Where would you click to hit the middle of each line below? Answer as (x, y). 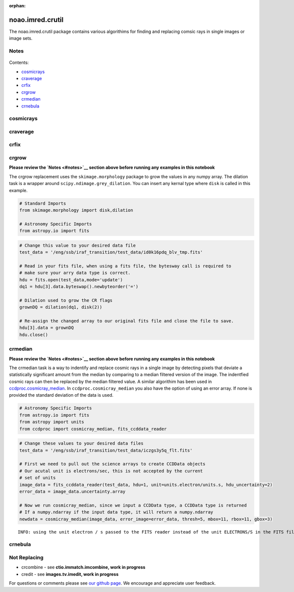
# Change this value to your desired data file (77, 245)
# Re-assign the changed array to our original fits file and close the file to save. (127, 321)
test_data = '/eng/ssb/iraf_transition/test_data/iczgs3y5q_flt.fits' (106, 450)
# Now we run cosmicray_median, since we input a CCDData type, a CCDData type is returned (133, 505)
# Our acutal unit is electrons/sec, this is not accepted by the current (111, 471)
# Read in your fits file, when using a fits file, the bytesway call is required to (125, 266)
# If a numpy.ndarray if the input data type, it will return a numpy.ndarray (116, 512)
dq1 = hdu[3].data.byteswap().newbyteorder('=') (79, 287)
